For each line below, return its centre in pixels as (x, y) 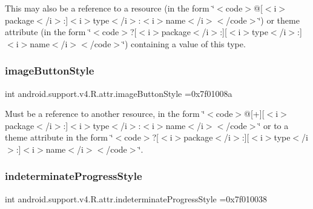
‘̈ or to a (273, 125)
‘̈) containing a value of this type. (184, 43)
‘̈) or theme (279, 20)
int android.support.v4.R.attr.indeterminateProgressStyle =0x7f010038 (136, 198)
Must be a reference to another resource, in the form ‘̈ (105, 114)
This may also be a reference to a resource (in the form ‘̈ (110, 8)
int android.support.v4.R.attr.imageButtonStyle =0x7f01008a (119, 93)
